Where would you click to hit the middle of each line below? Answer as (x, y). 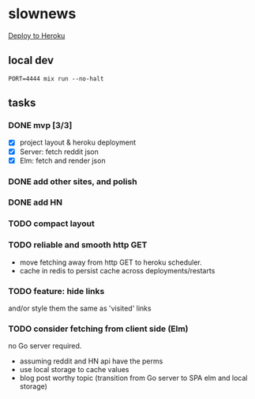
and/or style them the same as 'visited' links (80, 308)
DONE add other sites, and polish (73, 181)
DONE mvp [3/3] (40, 126)
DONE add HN (36, 202)
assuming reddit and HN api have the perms (91, 361)
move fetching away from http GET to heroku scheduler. (111, 262)
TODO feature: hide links (56, 291)
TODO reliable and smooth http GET (78, 245)
